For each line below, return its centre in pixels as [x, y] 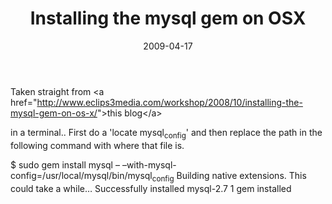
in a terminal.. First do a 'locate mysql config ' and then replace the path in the [166, 133]
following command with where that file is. [97, 145]
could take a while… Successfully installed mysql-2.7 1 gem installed [151, 188]
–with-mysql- [149, 164]
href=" [24, 102]
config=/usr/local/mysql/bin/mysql [81, 175]
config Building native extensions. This [229, 176]
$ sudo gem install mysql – [65, 164]
